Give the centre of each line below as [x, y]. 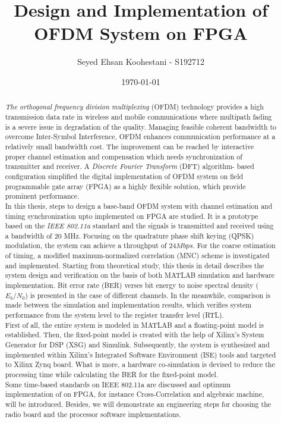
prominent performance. [42, 196]
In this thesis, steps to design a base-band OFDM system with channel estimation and [139, 206]
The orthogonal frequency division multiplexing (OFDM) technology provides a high [134, 107]
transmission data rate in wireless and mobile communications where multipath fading [138, 116]
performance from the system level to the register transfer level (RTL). [114, 315]
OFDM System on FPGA [141, 33]
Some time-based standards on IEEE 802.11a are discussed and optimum [118, 384]
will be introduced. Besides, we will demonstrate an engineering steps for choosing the [138, 404]
